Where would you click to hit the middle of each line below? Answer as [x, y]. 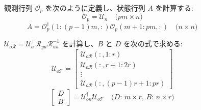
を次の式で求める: [153, 44]
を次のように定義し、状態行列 [95, 8]
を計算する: [174, 8]
